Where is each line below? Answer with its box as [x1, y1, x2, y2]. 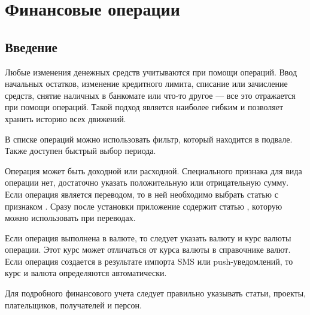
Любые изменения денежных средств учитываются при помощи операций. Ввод [5, 65, 297, 78]
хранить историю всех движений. [5, 112, 126, 125]
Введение [5, 37, 57, 56]
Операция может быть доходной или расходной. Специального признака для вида [5, 164, 302, 177]
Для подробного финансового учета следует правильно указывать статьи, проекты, [5, 287, 306, 299]
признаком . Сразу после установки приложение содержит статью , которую [5, 199, 282, 212]
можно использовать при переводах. [5, 211, 136, 224]
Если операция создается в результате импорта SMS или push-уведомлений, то [5, 255, 293, 267]
